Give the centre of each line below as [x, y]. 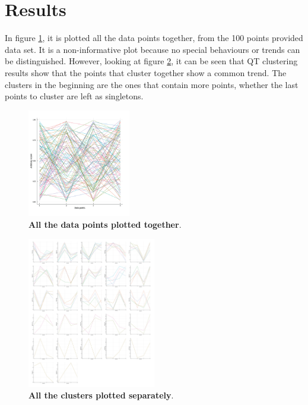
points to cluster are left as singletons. [74, 96]
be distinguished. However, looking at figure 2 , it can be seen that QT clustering [151, 61]
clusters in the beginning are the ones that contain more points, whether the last [152, 84]
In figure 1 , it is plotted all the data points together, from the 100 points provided [154, 38]
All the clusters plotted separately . [101, 395]
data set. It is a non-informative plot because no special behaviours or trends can [153, 49]
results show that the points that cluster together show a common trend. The [146, 72]
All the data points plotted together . [105, 225]
